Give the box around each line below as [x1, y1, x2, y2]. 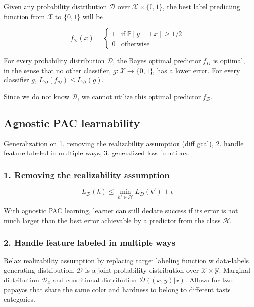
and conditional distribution [52, 274, 137, 284]
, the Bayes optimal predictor [113, 55, 201, 66]
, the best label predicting [162, 1, 240, 11]
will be [82, 11, 103, 21]
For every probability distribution [4, 55, 105, 66]
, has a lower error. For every [152, 65, 240, 75]
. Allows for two [185, 274, 233, 284]
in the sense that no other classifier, [4, 65, 111, 75]
